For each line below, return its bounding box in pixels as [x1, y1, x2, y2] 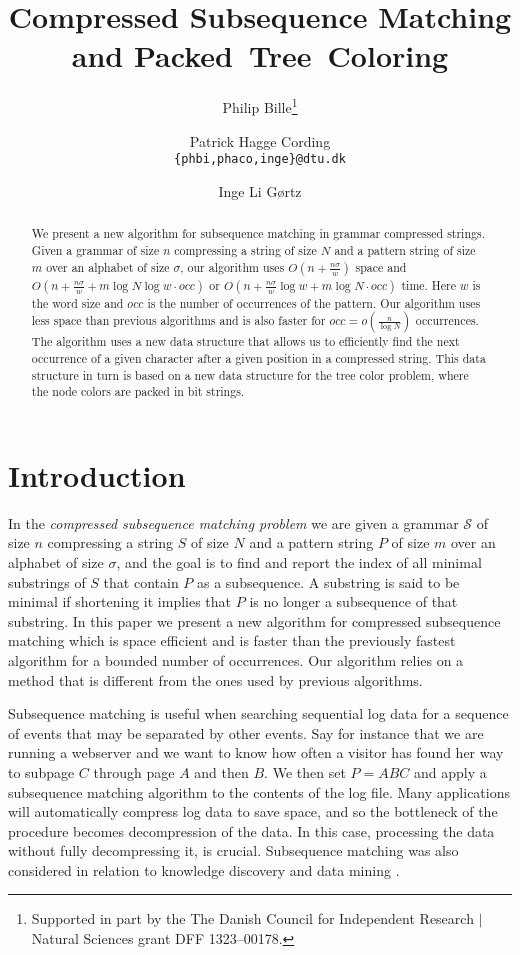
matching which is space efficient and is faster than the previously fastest [8, 630, 456, 651]
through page [93, 761, 175, 782]
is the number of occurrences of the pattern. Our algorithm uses [147, 294, 481, 311]
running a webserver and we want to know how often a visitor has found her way [8, 742, 504, 763]
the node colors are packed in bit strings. [31, 383, 245, 400]
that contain [103, 571, 179, 592]
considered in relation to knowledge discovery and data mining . [8, 859, 400, 880]
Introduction [8, 454, 186, 495]
